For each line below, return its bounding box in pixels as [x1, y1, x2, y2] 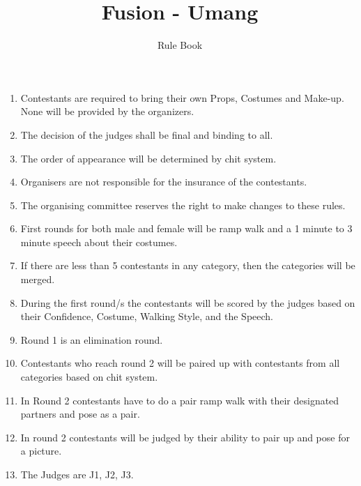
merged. [20, 272, 55, 287]
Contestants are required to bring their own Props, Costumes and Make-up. [20, 90, 344, 105]
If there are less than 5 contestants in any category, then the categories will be [20, 258, 355, 273]
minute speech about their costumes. [20, 234, 178, 249]
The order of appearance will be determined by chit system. [20, 151, 277, 165]
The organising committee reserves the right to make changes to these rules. [20, 197, 346, 212]
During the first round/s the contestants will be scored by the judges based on [20, 295, 355, 310]
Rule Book [157, 38, 203, 52]
